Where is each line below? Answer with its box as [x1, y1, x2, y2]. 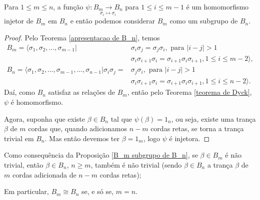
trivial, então [4, 160, 43, 170]
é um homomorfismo [186, 1, 249, 11]
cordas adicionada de [12, 169, 76, 180]
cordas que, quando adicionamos [28, 123, 127, 134]
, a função [53, 1, 83, 11]
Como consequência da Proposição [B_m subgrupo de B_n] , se [4, 150, 198, 160]
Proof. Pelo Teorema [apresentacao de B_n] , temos [4, 32, 160, 42]
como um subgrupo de [169, 15, 238, 26]
